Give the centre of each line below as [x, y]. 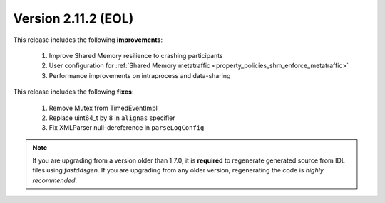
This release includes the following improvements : [88, 40]
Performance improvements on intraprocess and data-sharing [140, 75]
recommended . [55, 180]
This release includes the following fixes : [73, 92]
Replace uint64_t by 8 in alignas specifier [112, 118]
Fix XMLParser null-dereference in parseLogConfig [127, 128]
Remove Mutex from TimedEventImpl [103, 108]
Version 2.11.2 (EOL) [73, 18]
